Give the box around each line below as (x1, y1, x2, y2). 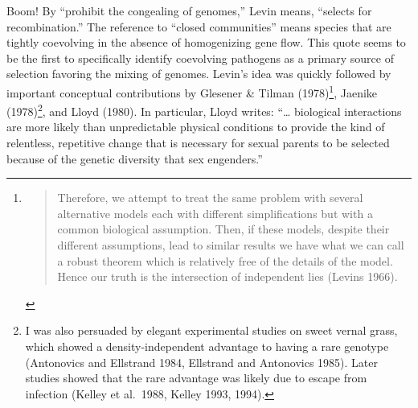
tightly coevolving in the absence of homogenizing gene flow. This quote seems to (6, 34, 406, 51)
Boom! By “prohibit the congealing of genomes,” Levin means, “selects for (6, 2, 372, 19)
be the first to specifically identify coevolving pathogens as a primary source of (6, 49, 394, 66)
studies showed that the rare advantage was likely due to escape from (25, 369, 367, 386)
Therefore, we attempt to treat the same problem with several (57, 189, 363, 206)
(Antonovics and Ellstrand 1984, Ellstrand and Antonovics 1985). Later (25, 353, 378, 370)
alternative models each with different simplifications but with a (57, 204, 373, 221)
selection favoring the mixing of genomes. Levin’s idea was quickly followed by (6, 65, 391, 82)
